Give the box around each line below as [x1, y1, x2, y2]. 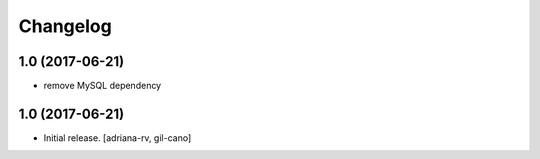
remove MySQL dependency [43, 80, 162, 92]
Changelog [18, 15, 112, 37]
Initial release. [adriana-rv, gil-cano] [43, 131, 192, 144]
